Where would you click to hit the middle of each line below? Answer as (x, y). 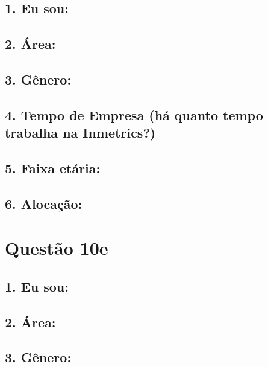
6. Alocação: (44, 203)
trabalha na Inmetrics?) (80, 132)
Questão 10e (57, 248)
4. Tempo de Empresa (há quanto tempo (134, 114)
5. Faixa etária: (53, 168)
